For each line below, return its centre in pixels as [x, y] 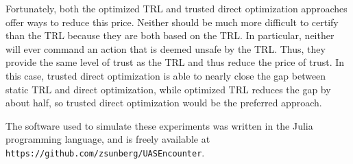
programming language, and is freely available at [108, 139]
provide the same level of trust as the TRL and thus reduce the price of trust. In [175, 62]
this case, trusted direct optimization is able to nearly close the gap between [166, 75]
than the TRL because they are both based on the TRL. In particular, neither [170, 35]
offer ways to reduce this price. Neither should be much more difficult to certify [172, 22]
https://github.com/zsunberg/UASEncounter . [105, 152]
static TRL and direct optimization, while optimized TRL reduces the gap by [168, 89]
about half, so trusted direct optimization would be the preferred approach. [164, 103]
